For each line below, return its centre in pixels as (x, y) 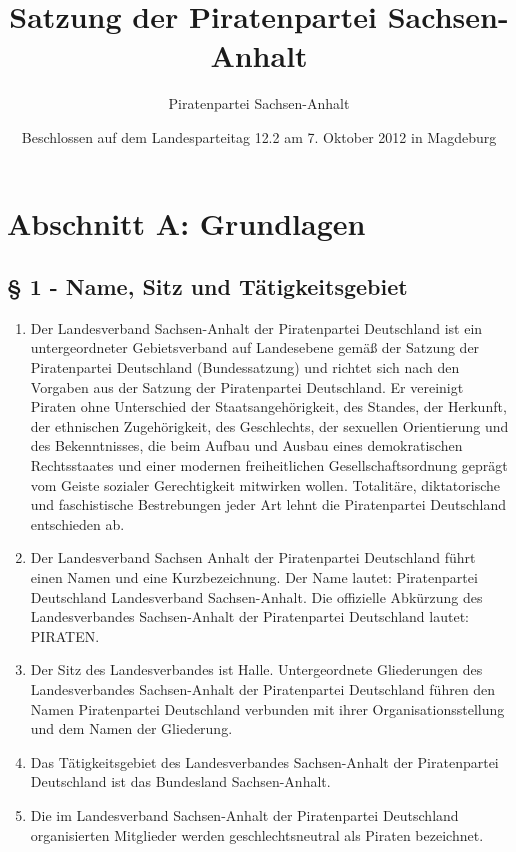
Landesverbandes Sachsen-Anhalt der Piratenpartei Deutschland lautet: (249, 616)
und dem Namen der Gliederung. (131, 728)
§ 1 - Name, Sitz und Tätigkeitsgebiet (207, 286)
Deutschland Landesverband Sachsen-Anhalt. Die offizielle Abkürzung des (256, 596)
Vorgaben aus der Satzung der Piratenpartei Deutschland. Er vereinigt (247, 386)
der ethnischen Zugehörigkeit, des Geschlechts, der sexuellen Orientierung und (269, 425)
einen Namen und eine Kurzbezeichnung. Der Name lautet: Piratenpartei (254, 577)
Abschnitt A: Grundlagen (186, 222)
